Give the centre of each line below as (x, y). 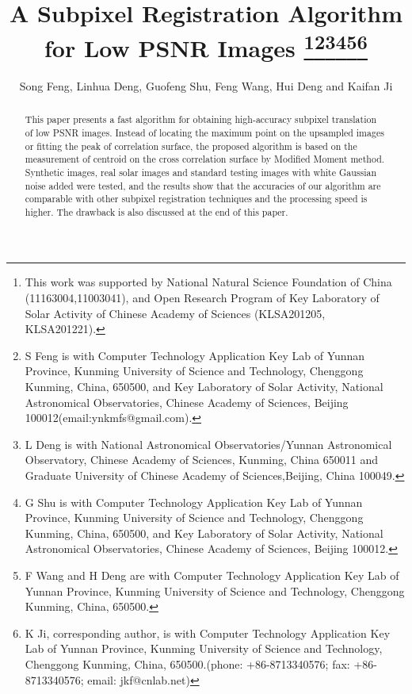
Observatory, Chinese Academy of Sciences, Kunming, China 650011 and (201, 460)
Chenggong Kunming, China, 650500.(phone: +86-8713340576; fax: (187, 663)
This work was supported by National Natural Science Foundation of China (208, 282)
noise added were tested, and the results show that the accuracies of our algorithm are (203, 185)
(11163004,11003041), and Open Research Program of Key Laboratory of (202, 298)
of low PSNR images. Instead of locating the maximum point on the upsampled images (204, 132)
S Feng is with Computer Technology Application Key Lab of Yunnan (195, 355)
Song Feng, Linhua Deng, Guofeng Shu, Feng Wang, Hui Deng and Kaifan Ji (206, 85)
